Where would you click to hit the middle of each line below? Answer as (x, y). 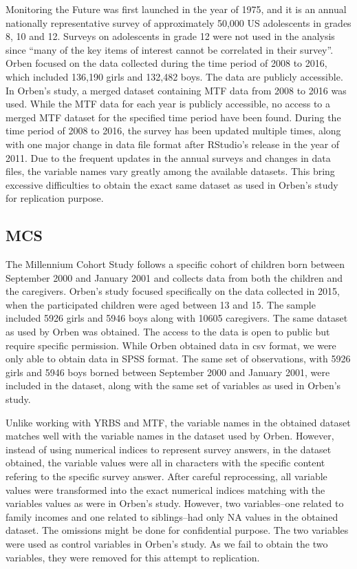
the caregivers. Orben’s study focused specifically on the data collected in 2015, (173, 291)
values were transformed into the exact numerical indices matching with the (165, 489)
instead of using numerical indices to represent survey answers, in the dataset (169, 449)
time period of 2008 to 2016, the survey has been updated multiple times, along (173, 131)
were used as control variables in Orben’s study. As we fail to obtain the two (167, 543)
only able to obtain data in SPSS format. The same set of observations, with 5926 (178, 359)
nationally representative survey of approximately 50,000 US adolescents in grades (178, 22)
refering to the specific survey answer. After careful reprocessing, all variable (166, 476)
